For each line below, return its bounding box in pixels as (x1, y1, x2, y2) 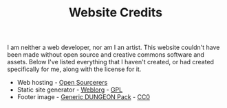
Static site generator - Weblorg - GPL (17, 85, 123, 94)
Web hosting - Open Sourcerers (17, 79, 108, 87)
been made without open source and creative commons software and (7, 51, 205, 59)
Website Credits (68, 5, 163, 21)
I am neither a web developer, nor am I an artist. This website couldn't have (7, 43, 220, 52)
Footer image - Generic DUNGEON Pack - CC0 (17, 93, 150, 101)
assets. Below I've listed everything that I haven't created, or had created (7, 58, 215, 66)
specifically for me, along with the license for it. (7, 65, 142, 73)
